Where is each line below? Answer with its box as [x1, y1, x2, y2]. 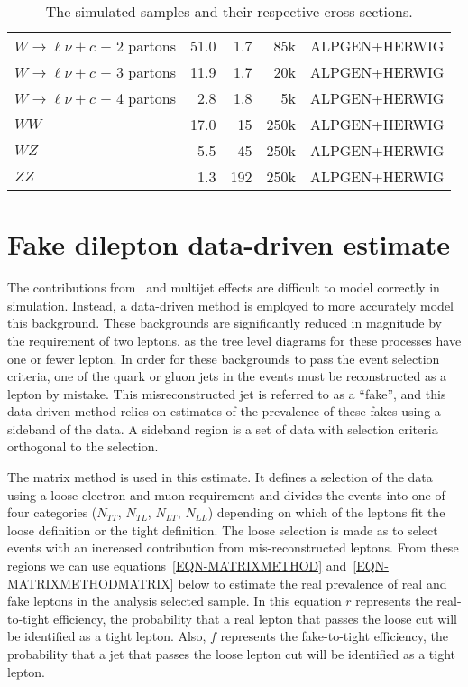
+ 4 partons [100, 88, 176, 108]
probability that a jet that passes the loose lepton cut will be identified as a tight [7, 645, 456, 663]
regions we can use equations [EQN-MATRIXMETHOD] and [7, 556, 347, 575]
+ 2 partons [100, 35, 176, 56]
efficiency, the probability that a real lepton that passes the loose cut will [52, 608, 457, 627]
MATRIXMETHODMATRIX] [7, 573, 174, 592]
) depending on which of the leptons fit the [207, 503, 445, 522]
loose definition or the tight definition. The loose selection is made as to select [7, 520, 438, 539]
